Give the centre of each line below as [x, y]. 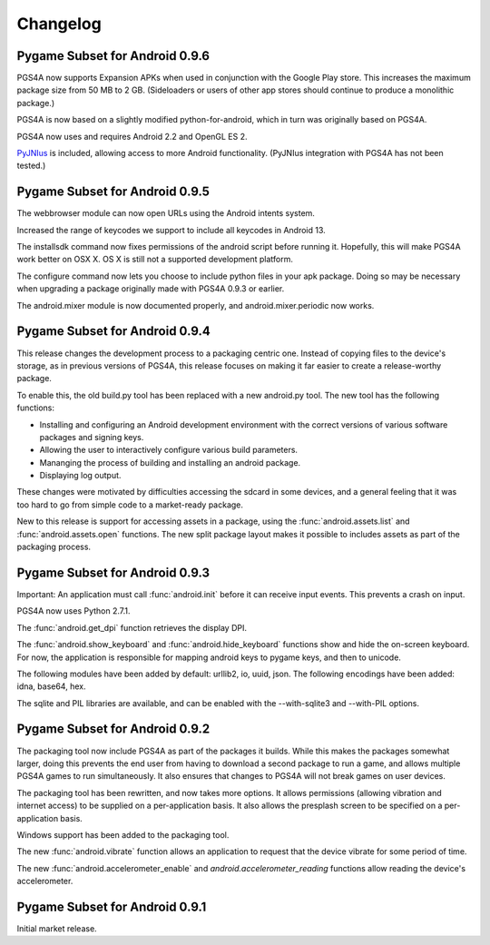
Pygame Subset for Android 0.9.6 [113, 56]
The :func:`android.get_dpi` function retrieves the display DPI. [132, 627]
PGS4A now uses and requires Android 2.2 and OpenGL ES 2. [132, 136]
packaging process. [54, 547]
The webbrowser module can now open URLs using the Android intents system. [166, 213]
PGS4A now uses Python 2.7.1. [73, 611]
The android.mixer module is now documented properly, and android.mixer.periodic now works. [196, 305]
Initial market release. [57, 929]
